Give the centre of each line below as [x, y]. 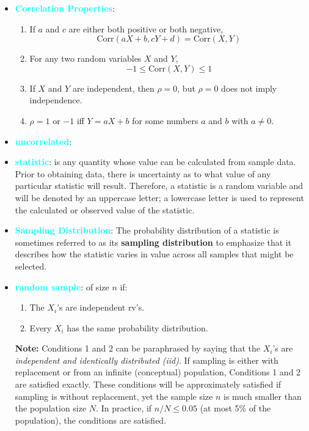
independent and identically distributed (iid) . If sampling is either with [147, 360]
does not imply [249, 88]
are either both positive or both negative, [146, 28]
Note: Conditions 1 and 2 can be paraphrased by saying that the [137, 348]
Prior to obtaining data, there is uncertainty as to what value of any [143, 173]
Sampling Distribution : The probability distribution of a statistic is [147, 230]
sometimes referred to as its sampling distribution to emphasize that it [153, 242]
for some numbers [165, 120]
